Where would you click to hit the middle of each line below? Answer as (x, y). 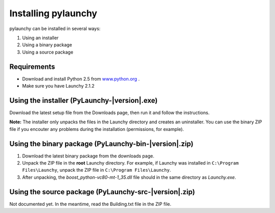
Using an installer (40, 38)
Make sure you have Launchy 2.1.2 (58, 86)
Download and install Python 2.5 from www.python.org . (81, 78)
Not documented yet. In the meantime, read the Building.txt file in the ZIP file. (90, 204)
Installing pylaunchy (53, 13)
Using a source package (48, 52)
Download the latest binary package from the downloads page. (88, 156)
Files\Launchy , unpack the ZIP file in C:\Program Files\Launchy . (97, 170)
